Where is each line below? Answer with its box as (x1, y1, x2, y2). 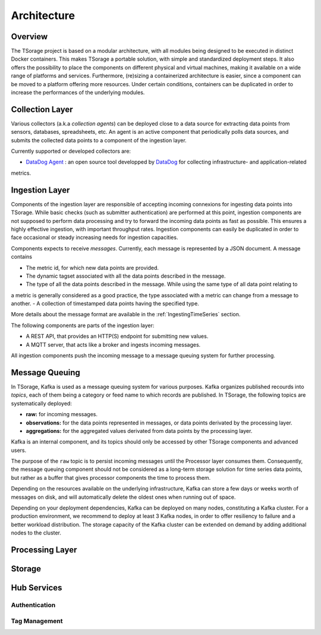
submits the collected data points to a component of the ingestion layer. (11, 137, 187, 144)
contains (11, 253, 33, 260)
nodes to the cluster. (11, 529, 62, 536)
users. (11, 447, 27, 454)
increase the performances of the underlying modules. (11, 89, 145, 96)
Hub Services (11, 583, 62, 593)
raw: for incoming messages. (26, 411, 98, 418)
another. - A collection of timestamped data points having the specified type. (11, 300, 199, 307)
